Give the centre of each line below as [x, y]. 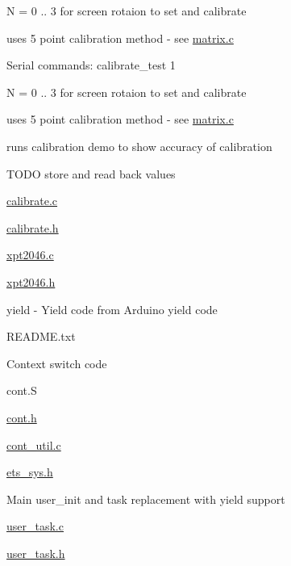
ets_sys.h [30, 472]
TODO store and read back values [91, 173]
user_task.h [36, 553]
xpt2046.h [31, 281]
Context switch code [57, 363]
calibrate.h [33, 227]
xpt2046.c [30, 255]
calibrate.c [32, 201]
